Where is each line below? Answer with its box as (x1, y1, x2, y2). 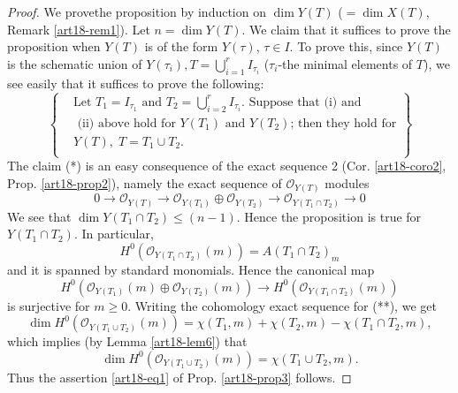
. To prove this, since (289, 37, 403, 56)
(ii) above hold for (77, 117, 176, 130)
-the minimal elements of (278, 54, 413, 72)
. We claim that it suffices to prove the (241, 19, 451, 38)
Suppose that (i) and (248, 95, 362, 109)
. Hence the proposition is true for (236, 207, 422, 225)
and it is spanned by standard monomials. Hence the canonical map (7, 260, 375, 278)
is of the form (144, 37, 218, 56)
